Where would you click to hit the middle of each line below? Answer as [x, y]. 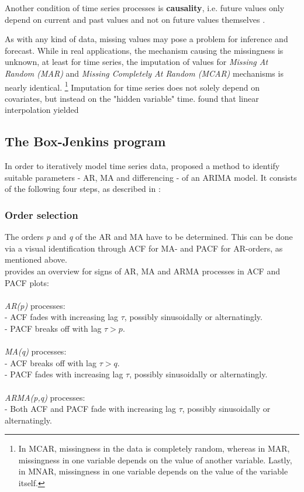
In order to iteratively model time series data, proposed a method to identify [142, 166]
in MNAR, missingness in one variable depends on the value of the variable [153, 471]
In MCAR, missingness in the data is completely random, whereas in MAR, [154, 448]
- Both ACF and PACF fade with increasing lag [90, 409]
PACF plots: [27, 282]
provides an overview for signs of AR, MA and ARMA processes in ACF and [142, 271]
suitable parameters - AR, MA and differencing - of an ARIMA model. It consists [151, 177]
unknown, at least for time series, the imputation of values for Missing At [137, 62]
